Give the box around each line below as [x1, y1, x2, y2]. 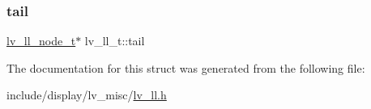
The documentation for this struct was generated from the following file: [6, 59, 365, 76]
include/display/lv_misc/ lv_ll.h [6, 86, 167, 103]
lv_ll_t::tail [84, 32, 145, 49]
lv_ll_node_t [6, 32, 76, 49]
